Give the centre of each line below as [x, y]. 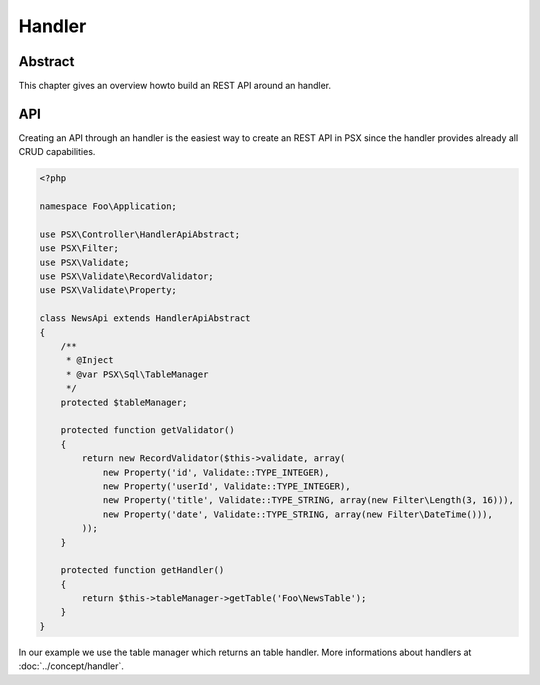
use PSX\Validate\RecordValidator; [126, 276]
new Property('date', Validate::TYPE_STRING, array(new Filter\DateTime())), [298, 514]
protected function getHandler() [142, 570]
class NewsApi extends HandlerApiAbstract [145, 318]
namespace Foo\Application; [108, 206]
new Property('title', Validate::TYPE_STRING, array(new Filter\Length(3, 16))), [308, 500]
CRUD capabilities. [57, 152]
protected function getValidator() [147, 430]
